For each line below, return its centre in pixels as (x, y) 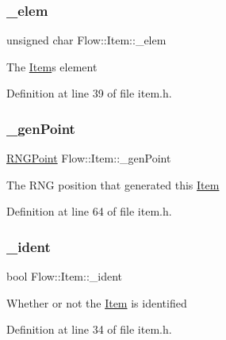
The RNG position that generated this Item (113, 184)
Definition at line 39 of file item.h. (89, 93)
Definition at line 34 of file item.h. (89, 329)
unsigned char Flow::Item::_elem (86, 40)
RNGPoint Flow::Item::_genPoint (89, 158)
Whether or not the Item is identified (97, 302)
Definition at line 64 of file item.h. (89, 211)
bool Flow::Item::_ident (65, 276)
